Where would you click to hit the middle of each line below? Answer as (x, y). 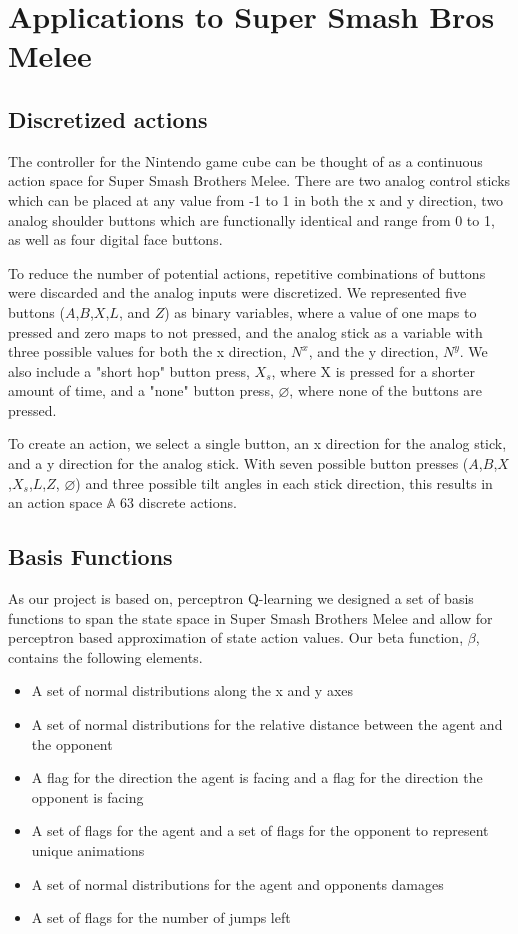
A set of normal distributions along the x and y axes (192, 690)
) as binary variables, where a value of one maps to (320, 311)
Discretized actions (108, 118)
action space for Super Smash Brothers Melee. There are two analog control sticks (259, 180)
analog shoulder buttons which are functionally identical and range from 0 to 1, (251, 219)
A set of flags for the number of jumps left (161, 917)
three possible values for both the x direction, (147, 351)
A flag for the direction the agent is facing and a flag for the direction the (257, 777)
